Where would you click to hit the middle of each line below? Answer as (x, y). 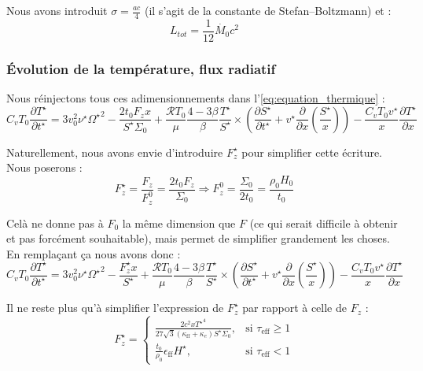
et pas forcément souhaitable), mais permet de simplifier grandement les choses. (198, 238)
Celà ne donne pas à (55, 223)
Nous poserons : (44, 167)
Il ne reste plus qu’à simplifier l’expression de (115, 308)
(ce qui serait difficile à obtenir (324, 223)
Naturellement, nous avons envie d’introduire (115, 152)
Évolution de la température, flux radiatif (141, 68)
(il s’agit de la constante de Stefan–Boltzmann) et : (268, 10)
